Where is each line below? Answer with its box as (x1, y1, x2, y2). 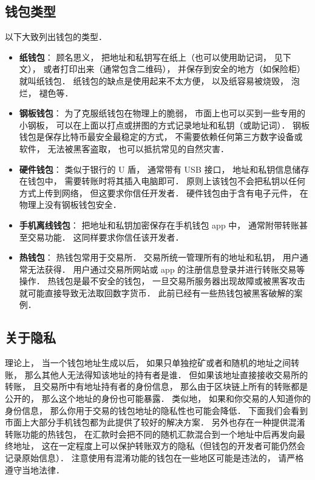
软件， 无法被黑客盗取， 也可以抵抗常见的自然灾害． (19, 142, 229, 155)
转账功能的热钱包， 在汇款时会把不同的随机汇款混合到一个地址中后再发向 (5, 427, 297, 440)
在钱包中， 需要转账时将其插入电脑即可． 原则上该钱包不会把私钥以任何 (19, 175, 306, 187)
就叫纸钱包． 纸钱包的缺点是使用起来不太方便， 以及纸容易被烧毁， (19, 74, 289, 87)
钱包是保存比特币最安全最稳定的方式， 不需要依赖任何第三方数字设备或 (19, 130, 303, 143)
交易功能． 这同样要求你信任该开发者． (27, 230, 184, 243)
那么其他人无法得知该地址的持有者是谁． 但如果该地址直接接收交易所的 (24, 368, 308, 381)
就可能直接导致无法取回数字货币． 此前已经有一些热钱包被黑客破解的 (19, 286, 294, 299)
